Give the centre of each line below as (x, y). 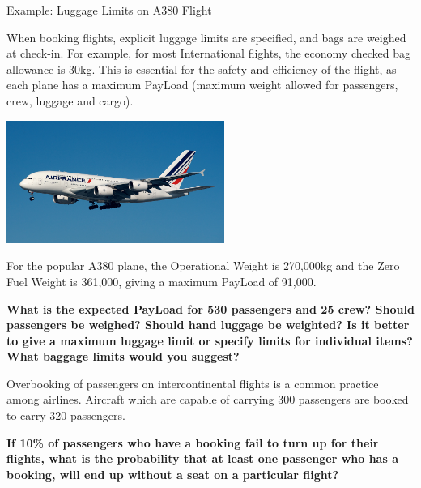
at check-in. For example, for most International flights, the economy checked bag (208, 53)
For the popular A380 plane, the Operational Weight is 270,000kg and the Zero (203, 265)
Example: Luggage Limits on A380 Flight (109, 10)
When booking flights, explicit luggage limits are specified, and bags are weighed (206, 37)
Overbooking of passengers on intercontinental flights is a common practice (193, 383)
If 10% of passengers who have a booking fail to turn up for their (193, 442)
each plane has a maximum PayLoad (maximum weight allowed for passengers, (202, 85)
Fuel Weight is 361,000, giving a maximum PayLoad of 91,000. (162, 281)
